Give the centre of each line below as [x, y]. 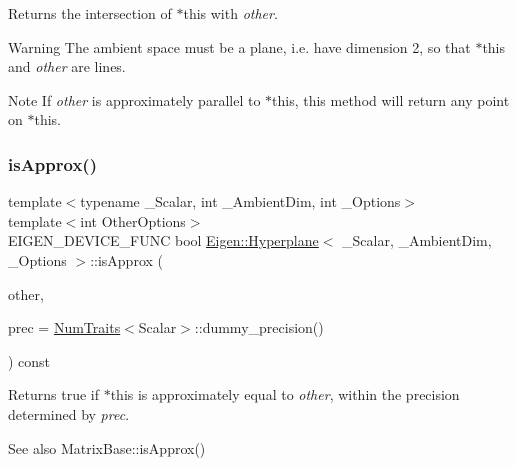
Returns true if [53, 394]
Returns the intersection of [90, 13]
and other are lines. [67, 66]
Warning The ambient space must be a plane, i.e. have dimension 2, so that [239, 46]
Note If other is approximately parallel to [134, 99]
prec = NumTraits [64, 327]
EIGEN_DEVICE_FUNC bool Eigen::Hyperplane [163, 240]
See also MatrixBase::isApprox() [107, 447]
